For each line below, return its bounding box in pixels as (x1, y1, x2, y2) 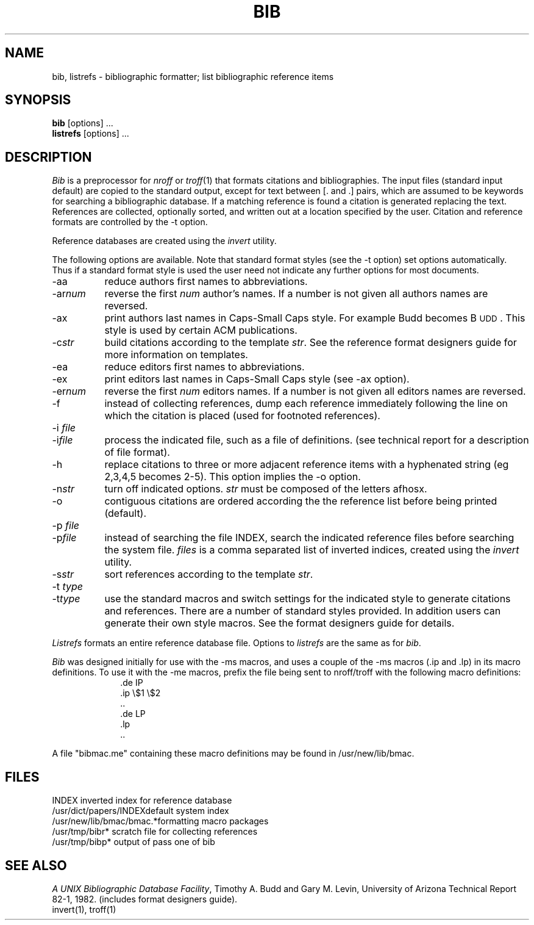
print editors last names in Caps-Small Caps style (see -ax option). (104, 373, 410, 386)
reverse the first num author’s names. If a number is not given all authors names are (104, 287, 488, 300)
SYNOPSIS (5, 92, 71, 108)
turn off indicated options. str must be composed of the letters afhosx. (104, 483, 427, 495)
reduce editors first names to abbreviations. (104, 361, 305, 373)
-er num (52, 385, 87, 398)
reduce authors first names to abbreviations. (104, 275, 308, 288)
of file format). (104, 446, 170, 459)
